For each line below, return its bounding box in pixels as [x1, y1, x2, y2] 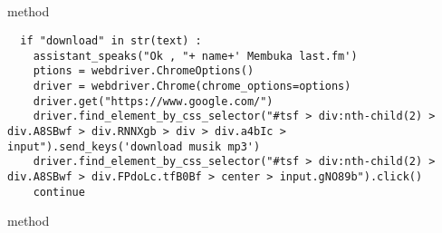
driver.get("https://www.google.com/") [33, 94, 274, 108]
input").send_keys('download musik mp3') [7, 140, 261, 153]
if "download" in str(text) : [20, 34, 202, 47]
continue [33, 185, 85, 199]
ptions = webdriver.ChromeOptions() [33, 64, 255, 78]
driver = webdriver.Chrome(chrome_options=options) [33, 79, 351, 92]
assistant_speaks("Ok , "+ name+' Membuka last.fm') [33, 49, 358, 63]
